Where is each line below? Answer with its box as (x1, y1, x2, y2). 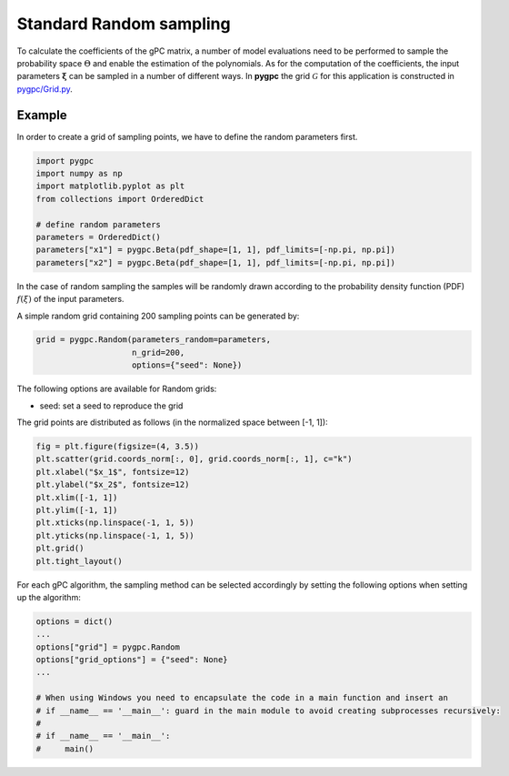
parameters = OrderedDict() (35, 232, 161, 242)
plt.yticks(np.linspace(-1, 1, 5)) (35, 530, 195, 540)
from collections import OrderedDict (35, 194, 205, 204)
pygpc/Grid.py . (16, 83, 73, 95)
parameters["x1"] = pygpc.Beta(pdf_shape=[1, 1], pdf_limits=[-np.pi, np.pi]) (35, 245, 395, 255)
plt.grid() (35, 543, 85, 554)
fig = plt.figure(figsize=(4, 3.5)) (35, 441, 200, 452)
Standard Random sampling (16, 14, 231, 34)
